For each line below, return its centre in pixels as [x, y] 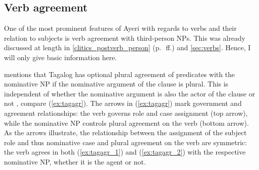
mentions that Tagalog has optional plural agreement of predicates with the [120, 74]
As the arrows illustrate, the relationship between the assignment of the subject [126, 132]
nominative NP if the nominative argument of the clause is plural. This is [116, 84]
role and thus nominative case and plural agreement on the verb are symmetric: [126, 142]
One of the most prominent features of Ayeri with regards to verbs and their [121, 28]
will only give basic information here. [61, 57]
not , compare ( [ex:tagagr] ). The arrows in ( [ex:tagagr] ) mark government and [123, 103]
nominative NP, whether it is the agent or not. [75, 161]
